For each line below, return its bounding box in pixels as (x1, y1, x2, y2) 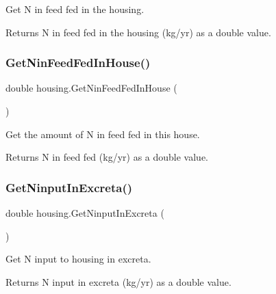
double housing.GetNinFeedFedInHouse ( (5, 81, 177, 95)
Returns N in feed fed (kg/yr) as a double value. (5, 150, 208, 164)
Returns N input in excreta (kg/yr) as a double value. (5, 274, 231, 289)
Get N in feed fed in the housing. (5, 2, 145, 16)
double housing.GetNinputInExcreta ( (5, 206, 164, 219)
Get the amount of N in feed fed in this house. (5, 126, 200, 141)
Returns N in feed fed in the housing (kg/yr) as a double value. (5, 25, 271, 39)
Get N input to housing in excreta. (5, 252, 151, 266)
